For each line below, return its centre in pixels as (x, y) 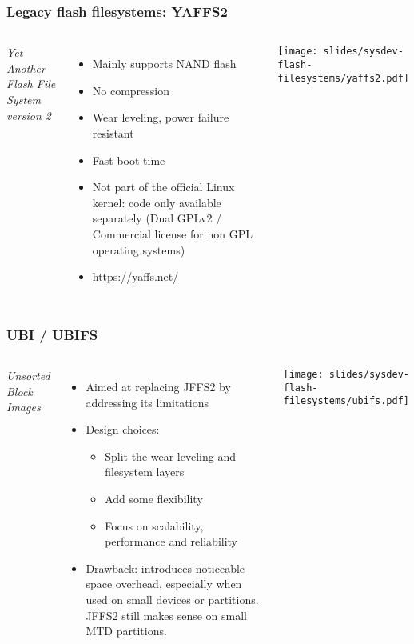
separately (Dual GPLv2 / (157, 218)
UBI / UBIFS (52, 334)
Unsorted (28, 375)
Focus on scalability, (154, 525)
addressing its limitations (147, 402)
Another (26, 68)
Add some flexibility (154, 498)
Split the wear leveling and (170, 456)
